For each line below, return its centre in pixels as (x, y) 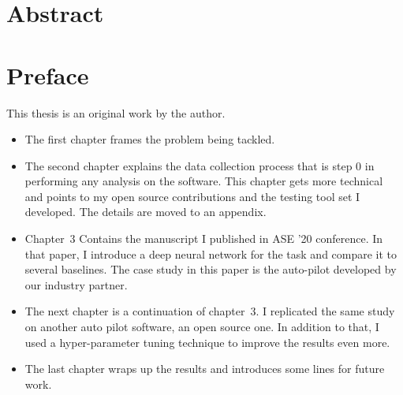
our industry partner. (76, 284)
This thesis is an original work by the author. (116, 112)
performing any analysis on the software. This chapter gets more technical (204, 181)
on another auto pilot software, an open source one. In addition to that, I (202, 327)
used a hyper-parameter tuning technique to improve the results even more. (207, 342)
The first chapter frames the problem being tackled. (150, 139)
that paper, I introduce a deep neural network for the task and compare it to (211, 253)
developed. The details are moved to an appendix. (146, 212)
